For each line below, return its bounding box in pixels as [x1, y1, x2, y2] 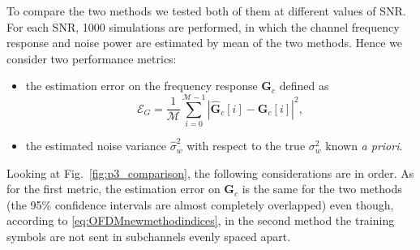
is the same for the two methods [242, 180, 402, 197]
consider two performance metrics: [6, 50, 177, 67]
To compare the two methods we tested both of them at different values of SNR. [6, 2, 406, 19]
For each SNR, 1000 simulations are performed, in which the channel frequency [6, 18, 400, 35]
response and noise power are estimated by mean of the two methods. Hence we [6, 34, 403, 51]
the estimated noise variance [25, 137, 167, 154]
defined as [279, 77, 329, 94]
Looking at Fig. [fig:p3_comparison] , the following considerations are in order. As [6, 164, 414, 181]
